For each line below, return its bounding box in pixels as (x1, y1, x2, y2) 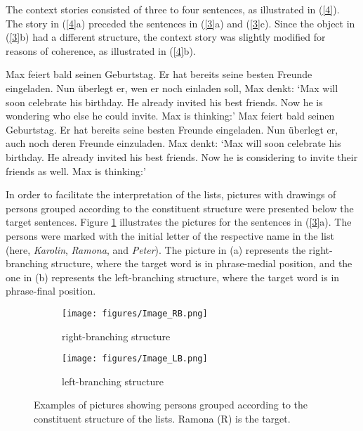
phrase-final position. (6, 283, 96, 298)
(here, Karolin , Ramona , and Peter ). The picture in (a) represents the (6, 242, 306, 257)
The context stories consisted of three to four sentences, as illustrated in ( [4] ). (6, 2, 340, 16)
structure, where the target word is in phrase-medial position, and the (51, 256, 352, 271)
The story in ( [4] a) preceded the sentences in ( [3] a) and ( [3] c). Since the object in (6, 15, 355, 30)
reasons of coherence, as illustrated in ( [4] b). (6, 43, 196, 58)
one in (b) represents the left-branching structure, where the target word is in (6, 269, 340, 284)
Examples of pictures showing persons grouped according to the (34, 397, 308, 412)
